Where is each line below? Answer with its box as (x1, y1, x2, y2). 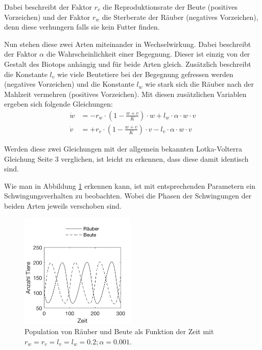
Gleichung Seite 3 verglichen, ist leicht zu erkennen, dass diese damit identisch (4, 153, 249, 164)
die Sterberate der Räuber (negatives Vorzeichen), (102, 11, 258, 22)
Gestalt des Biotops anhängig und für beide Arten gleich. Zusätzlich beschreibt (4, 58, 251, 69)
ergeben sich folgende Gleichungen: (4, 98, 113, 109)
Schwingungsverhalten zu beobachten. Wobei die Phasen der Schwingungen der (4, 190, 252, 201)
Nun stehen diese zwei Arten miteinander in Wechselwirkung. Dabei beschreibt (4, 38, 251, 49)
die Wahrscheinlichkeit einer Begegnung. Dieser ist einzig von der (46, 48, 250, 59)
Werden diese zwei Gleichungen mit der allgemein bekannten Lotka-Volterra (4, 143, 243, 154)
